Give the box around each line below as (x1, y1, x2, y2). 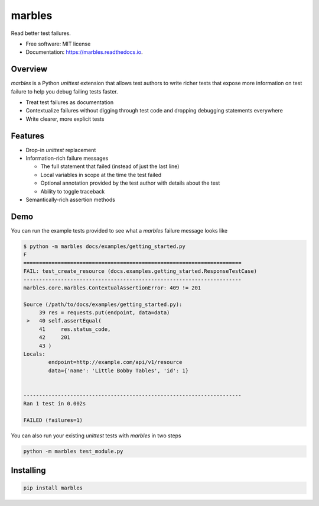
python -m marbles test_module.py (23, 448, 123, 455)
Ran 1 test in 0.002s (23, 400, 86, 407)
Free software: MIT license (25, 40, 91, 47)
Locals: (23, 351, 45, 357)
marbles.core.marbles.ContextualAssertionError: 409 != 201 (23, 284, 201, 291)
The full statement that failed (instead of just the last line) (40, 163, 180, 170)
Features (11, 131, 44, 141)
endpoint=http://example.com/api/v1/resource (48, 359, 183, 366)
